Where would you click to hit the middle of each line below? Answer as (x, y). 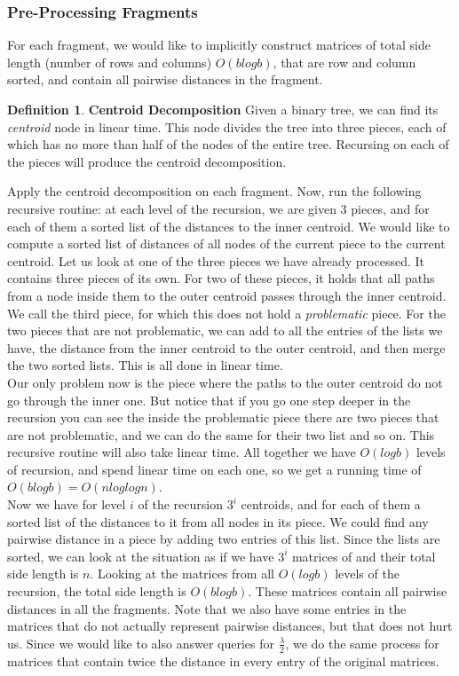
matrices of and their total (364, 556)
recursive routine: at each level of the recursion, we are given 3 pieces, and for (218, 208)
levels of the (367, 574)
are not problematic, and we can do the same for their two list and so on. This (221, 434)
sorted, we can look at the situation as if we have (141, 556)
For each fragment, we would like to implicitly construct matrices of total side (219, 45)
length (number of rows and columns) (110, 62)
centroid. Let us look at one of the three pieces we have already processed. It (216, 260)
